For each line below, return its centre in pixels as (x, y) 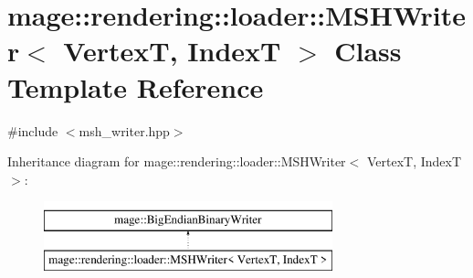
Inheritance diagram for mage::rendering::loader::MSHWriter (177, 161)
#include (33, 130)
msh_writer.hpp (124, 130)
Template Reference (136, 86)
